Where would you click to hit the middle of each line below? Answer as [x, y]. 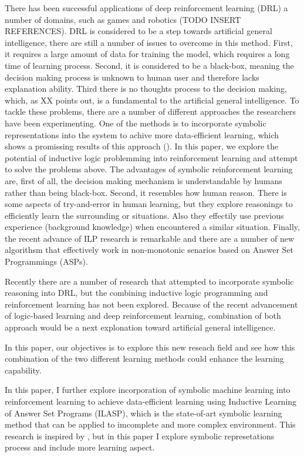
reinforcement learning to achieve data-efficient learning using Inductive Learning [151, 401]
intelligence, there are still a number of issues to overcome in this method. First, [149, 42]
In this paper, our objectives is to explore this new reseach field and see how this [150, 347]
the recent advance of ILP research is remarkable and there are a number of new [150, 238]
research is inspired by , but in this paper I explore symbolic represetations [140, 436]
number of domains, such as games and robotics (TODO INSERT [123, 19]
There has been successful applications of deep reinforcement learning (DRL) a [146, 8]
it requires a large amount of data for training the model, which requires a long [147, 54]
